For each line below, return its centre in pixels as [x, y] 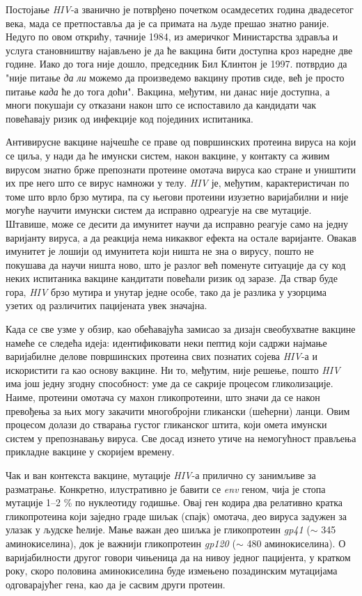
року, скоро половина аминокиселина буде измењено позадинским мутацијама [172, 571]
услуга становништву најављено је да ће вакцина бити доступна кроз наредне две [179, 50]
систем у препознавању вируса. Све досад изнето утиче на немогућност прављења [181, 438]
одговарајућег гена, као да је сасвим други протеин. [116, 584]
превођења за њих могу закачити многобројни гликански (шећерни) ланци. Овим [178, 410]
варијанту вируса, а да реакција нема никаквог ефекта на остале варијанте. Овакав [181, 237]
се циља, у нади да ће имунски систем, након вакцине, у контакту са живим [168, 155]
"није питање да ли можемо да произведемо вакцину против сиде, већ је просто [175, 77]
